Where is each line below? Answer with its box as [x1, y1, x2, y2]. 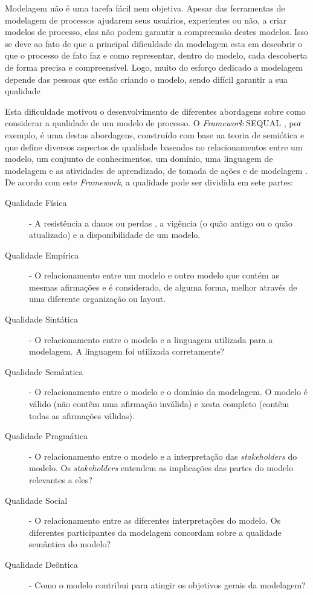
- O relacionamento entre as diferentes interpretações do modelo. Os [29, 514, 281, 527]
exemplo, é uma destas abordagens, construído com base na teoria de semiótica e [5, 128, 305, 141]
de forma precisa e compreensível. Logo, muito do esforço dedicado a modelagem [5, 60, 303, 73]
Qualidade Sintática [5, 313, 78, 326]
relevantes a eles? [29, 474, 92, 486]
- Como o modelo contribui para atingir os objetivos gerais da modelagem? [29, 578, 306, 591]
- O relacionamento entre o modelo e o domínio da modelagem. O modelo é [29, 385, 308, 398]
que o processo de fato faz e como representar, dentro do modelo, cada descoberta [5, 49, 308, 62]
